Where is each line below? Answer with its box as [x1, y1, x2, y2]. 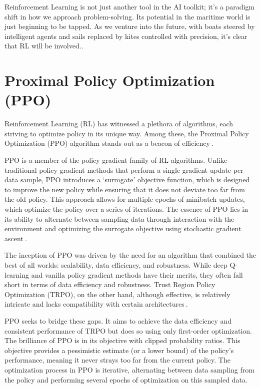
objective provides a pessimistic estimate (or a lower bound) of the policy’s [4, 345, 234, 355]
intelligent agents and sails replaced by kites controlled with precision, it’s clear [4, 30, 247, 41]
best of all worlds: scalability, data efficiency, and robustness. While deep [4, 260, 227, 270]
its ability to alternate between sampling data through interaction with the [4, 213, 234, 224]
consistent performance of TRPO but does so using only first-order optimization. [4, 325, 252, 336]
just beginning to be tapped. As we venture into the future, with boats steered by [4, 21, 255, 31]
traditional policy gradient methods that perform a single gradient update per [4, 164, 243, 175]
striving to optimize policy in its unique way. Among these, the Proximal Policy [4, 128, 249, 138]
